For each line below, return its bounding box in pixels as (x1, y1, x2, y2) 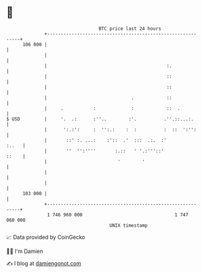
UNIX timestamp (109, 222, 148, 229)
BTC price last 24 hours (98, 26, 162, 32)
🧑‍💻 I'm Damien (6, 247, 44, 255)
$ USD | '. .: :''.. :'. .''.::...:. (6, 116, 194, 122)
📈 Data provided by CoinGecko (6, 233, 86, 241)
